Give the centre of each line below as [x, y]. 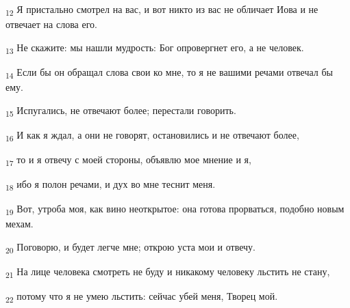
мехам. [20, 224]
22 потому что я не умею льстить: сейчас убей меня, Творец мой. [142, 297]
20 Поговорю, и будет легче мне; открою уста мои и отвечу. [130, 247]
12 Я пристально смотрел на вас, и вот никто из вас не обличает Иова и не [162, 10]
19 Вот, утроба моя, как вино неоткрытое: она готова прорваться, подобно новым [175, 209]
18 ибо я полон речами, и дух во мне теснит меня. [111, 184]
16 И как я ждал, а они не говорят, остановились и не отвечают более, [152, 135]
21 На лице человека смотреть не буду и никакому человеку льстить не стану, [168, 272]
